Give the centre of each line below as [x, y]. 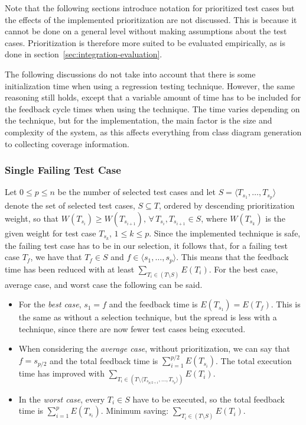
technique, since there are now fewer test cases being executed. [132, 328]
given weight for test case [51, 233]
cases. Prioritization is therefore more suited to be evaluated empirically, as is [145, 42]
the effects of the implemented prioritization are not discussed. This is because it [151, 19]
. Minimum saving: [135, 411]
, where [214, 218]
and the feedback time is [153, 304]
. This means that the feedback [232, 257]
